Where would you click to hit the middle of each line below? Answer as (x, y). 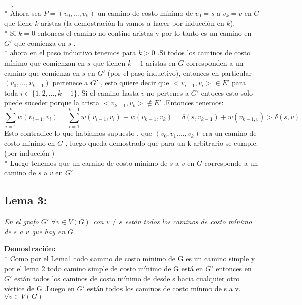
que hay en (49, 231)
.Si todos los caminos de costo (204, 53)
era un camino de (230, 133)
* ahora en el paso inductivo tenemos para (70, 53)
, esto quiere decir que (135, 83)
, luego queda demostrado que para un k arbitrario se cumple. (162, 143)
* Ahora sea (23, 13)
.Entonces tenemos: (193, 102)
